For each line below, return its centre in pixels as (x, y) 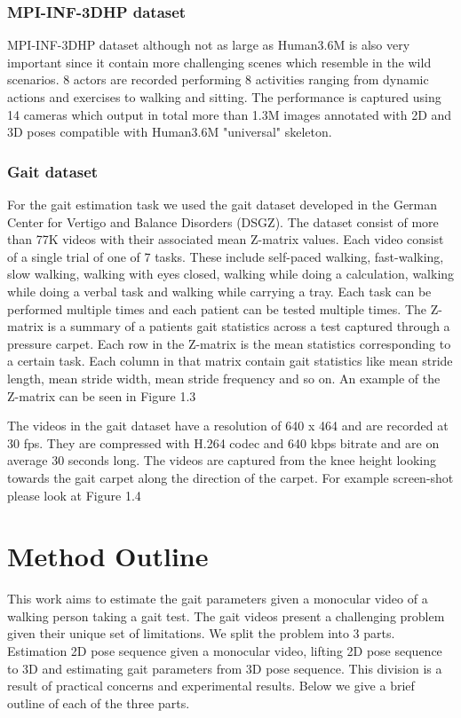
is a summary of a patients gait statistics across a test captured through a (249, 326)
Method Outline (108, 556)
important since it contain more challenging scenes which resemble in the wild (219, 62)
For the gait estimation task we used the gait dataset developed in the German (223, 204)
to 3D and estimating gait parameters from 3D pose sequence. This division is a (225, 668)
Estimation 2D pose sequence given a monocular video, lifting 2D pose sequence (225, 651)
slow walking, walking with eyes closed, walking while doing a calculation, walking (231, 274)
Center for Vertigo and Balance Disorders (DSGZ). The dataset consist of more (223, 221)
